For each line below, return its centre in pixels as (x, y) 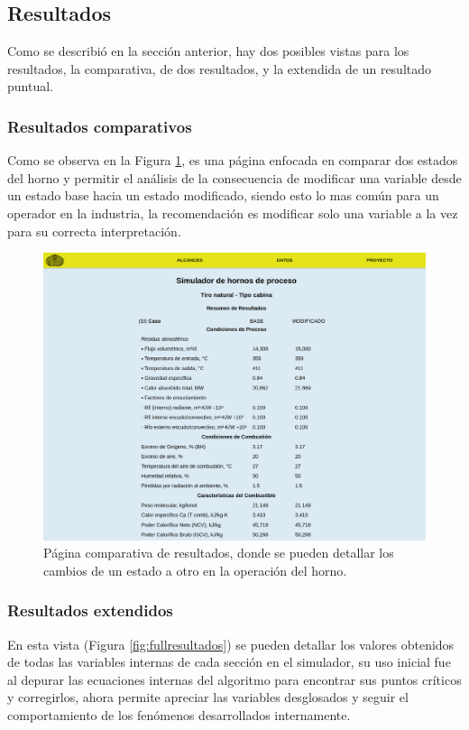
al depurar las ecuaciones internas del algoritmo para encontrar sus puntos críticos (234, 679)
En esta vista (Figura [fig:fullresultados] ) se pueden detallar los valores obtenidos (231, 644)
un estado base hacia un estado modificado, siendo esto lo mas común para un (223, 195)
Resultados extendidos (90, 610)
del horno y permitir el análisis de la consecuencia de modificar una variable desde (234, 177)
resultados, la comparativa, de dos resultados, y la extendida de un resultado (220, 68)
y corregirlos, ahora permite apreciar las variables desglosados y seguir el (208, 697)
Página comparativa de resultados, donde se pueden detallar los (219, 553)
